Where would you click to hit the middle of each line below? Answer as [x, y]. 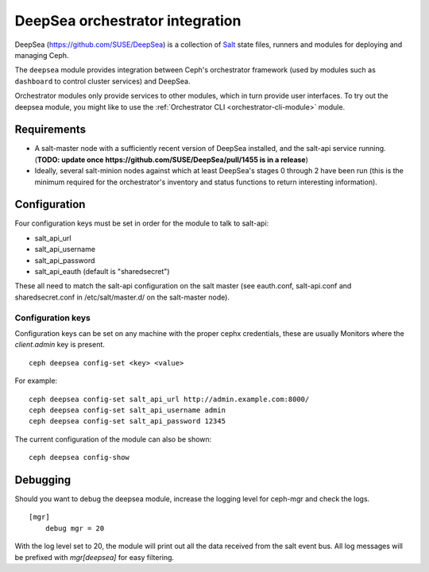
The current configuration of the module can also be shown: [113, 439]
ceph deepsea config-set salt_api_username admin [128, 410]
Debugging [43, 479]
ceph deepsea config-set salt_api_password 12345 [128, 421]
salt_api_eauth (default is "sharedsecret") [102, 272]
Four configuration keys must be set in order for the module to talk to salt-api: [142, 223]
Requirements [50, 130]
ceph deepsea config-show [79, 458]
